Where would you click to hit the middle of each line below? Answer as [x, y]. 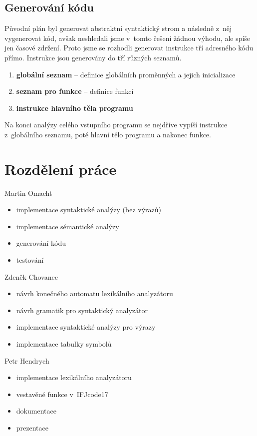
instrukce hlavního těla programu [75, 108]
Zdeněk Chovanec [31, 276]
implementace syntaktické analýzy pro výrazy [86, 327]
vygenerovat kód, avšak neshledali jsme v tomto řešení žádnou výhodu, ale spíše [128, 38]
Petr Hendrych [27, 360]
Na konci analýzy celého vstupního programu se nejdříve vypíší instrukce [116, 125]
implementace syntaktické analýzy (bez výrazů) [89, 210]
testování [30, 260]
